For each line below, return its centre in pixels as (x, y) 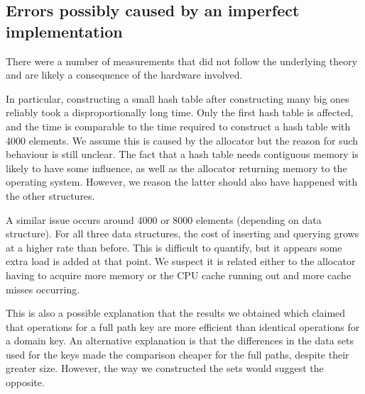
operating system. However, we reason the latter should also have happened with (182, 182)
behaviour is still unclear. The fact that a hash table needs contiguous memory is (182, 154)
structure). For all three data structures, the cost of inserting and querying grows (182, 233)
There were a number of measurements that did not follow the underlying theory (182, 61)
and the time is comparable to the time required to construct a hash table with (178, 126)
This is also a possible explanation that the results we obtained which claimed (176, 313)
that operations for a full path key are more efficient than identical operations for (183, 326)
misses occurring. (43, 289)
